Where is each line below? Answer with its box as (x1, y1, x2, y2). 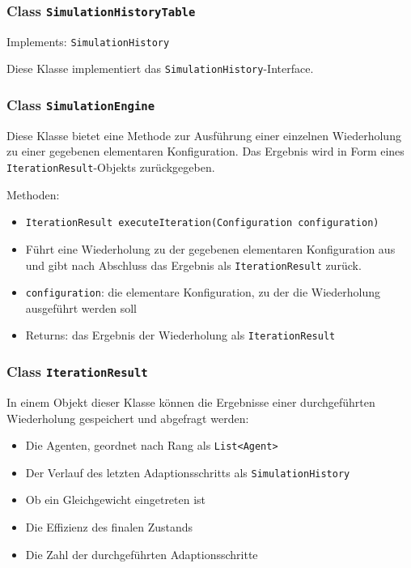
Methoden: (6, 186, 60, 203)
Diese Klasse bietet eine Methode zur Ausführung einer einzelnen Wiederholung (6, 126, 401, 143)
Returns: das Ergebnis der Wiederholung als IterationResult (25, 327, 336, 344)
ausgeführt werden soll (25, 299, 137, 316)
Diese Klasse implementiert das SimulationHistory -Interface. (6, 60, 314, 77)
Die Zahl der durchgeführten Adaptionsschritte (25, 545, 258, 562)
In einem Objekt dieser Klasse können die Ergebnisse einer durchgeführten (6, 393, 375, 410)
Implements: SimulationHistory (6, 32, 170, 49)
